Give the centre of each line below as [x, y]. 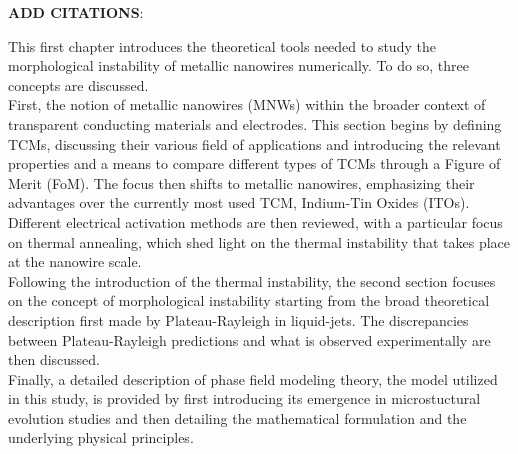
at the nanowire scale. [75, 261]
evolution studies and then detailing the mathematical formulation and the [237, 417]
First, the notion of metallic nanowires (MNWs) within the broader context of [247, 104]
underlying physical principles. [101, 437]
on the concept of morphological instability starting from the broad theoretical [249, 300]
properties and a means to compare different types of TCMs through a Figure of [254, 163]
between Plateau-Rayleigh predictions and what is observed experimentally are [249, 339]
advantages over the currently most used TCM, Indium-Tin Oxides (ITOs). [239, 202]
